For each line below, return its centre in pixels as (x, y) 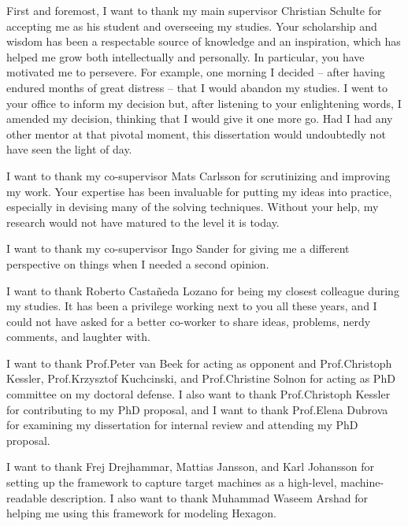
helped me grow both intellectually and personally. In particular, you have (185, 56)
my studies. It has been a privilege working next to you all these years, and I (192, 306)
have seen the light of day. (69, 149)
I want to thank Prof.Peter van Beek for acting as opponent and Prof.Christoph (199, 363)
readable (27, 497)
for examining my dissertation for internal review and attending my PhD (182, 425)
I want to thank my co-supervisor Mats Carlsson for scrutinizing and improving (198, 175)
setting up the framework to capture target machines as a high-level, (172, 482)
